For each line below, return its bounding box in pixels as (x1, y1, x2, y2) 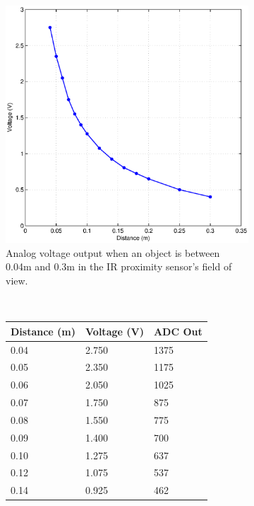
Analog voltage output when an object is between (6, 245, 220, 260)
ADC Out (153, 323, 202, 338)
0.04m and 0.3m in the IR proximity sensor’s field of (6, 259, 232, 274)
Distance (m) (11, 323, 76, 338)
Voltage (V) (85, 323, 144, 338)
